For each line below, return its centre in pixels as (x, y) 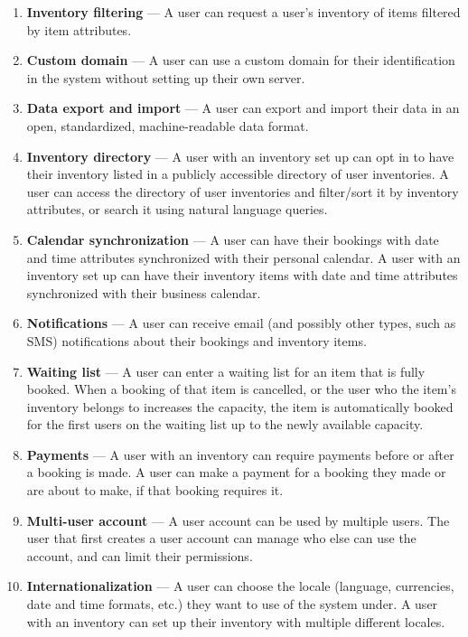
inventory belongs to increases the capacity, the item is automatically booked (240, 406)
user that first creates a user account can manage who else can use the (221, 538)
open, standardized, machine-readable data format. (168, 125)
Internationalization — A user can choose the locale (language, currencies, (240, 586)
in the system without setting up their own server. (166, 77)
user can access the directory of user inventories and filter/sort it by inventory (243, 191)
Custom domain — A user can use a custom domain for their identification (241, 60)
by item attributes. (79, 29)
